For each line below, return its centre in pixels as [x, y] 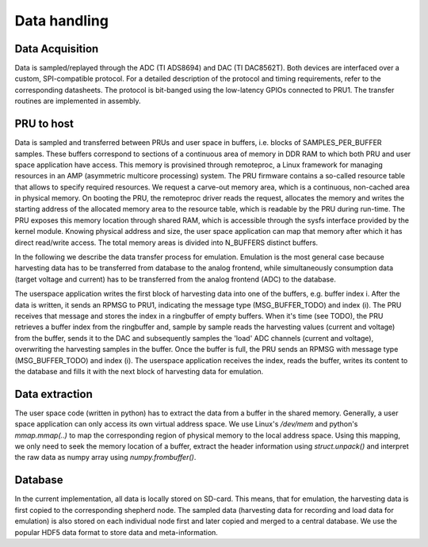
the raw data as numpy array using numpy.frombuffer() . [105, 457]
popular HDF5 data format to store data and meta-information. [116, 532]
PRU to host [44, 124]
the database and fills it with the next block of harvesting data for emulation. [139, 371]
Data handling [61, 21]
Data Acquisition [57, 49]
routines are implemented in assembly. [78, 101]
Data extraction [53, 394]
